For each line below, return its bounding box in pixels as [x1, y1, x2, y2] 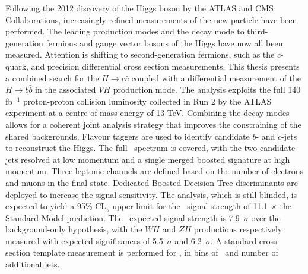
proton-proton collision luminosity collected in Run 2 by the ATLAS [23, 95, 272, 107]
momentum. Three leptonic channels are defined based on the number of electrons [5, 165, 304, 177]
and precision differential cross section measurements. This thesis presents [31, 59, 300, 72]
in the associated [35, 83, 96, 96]
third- [247, 25, 268, 37]
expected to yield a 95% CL [5, 200, 107, 212]
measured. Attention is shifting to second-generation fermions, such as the [5, 48, 275, 61]
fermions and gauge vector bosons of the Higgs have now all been [46, 36, 283, 49]
